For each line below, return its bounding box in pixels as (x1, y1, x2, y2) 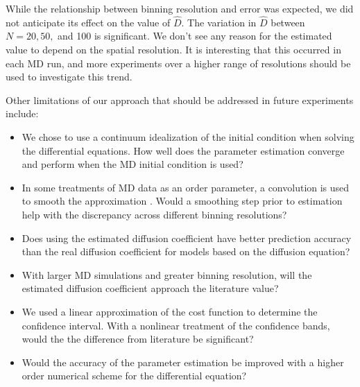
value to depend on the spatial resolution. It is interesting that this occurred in (6, 42, 341, 56)
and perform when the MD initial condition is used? (22, 157, 243, 171)
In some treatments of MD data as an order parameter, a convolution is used (22, 180, 350, 194)
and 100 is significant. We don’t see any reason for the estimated (58, 28, 332, 43)
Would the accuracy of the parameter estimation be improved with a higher (22, 354, 344, 369)
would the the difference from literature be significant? (22, 332, 254, 346)
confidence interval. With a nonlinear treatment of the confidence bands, (22, 318, 330, 332)
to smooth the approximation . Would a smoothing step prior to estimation (22, 193, 343, 208)
